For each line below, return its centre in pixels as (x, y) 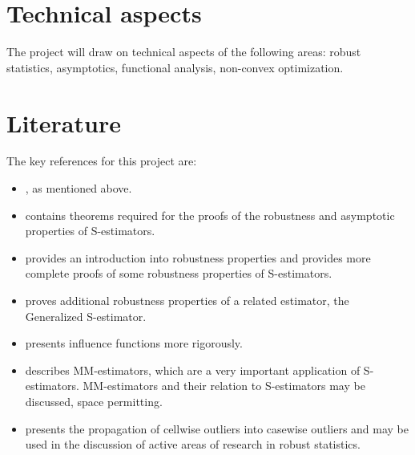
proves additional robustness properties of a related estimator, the (187, 300)
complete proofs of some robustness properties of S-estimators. (179, 273)
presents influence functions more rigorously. (134, 343)
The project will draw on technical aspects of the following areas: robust (184, 52)
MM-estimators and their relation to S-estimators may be (224, 386)
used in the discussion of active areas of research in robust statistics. (193, 444)
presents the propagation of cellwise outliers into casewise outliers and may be (217, 428)
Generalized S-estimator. (86, 316)
